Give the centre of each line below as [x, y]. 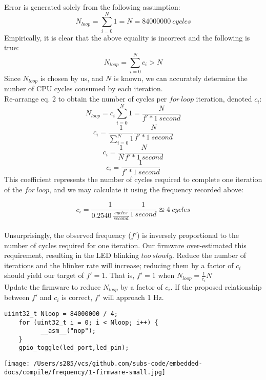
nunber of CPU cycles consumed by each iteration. [84, 88]
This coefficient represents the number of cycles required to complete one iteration [133, 179]
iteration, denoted [224, 99]
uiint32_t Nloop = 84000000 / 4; [61, 314]
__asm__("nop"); [68, 331]
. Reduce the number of [209, 255]
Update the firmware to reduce [53, 286]
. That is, [120, 275]
